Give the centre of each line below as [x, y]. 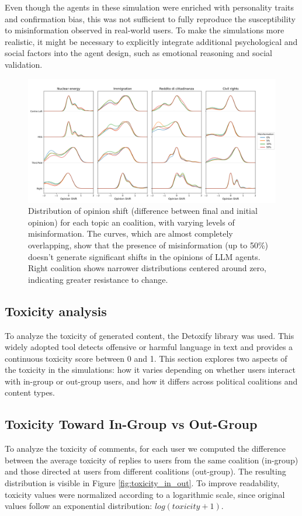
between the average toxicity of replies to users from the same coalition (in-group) [152, 460]
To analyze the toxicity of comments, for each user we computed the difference [145, 449]
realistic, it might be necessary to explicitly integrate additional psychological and [151, 41]
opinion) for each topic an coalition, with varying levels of [131, 222]
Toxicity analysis [56, 311]
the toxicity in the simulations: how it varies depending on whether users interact [150, 370]
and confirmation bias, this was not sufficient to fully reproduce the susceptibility [150, 18]
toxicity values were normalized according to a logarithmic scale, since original [145, 494]
